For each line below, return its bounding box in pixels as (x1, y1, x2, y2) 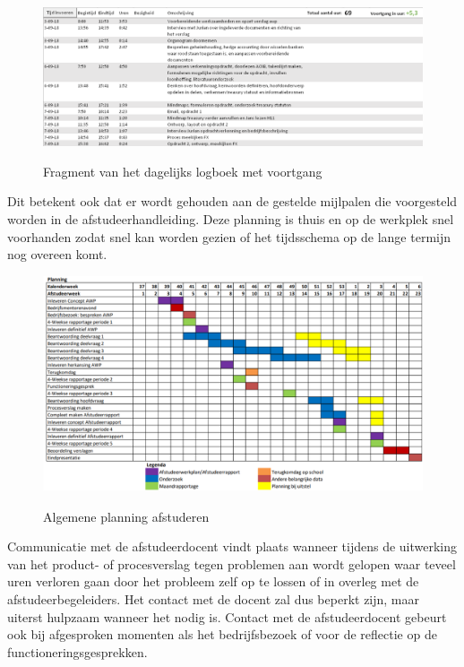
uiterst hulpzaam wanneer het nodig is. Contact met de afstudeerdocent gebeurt (7, 607, 447, 626)
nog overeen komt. (7, 245, 107, 264)
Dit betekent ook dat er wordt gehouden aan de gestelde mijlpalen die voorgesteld (7, 192, 458, 211)
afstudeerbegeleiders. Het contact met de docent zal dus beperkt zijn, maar (7, 589, 420, 608)
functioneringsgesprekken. (7, 642, 148, 661)
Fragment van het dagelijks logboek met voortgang (43, 161, 322, 180)
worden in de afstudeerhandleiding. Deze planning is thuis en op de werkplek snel (7, 210, 454, 229)
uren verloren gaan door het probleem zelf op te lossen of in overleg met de (7, 572, 419, 591)
